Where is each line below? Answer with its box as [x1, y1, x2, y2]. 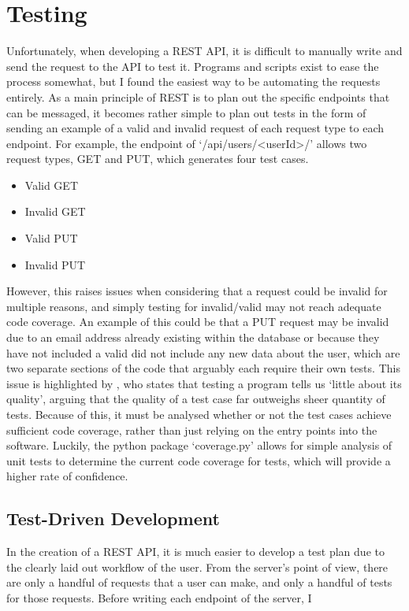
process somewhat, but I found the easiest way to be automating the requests [6, 73, 381, 90]
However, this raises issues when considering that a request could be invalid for [6, 283, 388, 299]
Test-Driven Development [6, 506, 220, 531]
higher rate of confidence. [6, 468, 128, 484]
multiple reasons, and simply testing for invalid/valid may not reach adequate [6, 298, 381, 314]
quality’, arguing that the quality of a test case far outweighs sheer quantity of [6, 391, 385, 407]
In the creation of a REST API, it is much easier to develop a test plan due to [6, 543, 385, 560]
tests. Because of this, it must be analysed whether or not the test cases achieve [6, 406, 392, 422]
